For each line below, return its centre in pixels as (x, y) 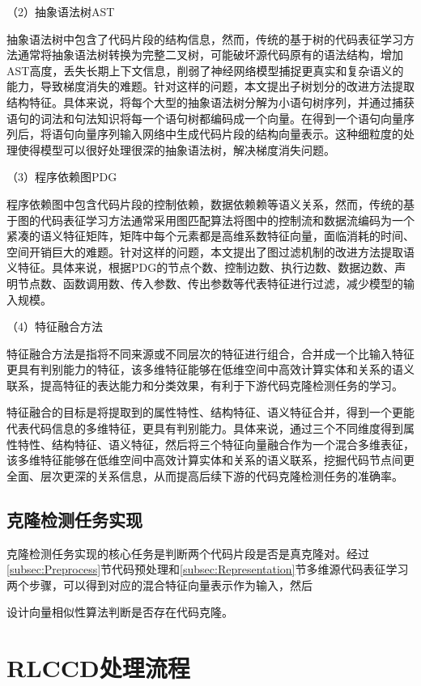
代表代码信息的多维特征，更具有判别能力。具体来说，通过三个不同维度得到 (205, 428)
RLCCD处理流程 (98, 668)
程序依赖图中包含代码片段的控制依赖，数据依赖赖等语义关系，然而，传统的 (205, 203)
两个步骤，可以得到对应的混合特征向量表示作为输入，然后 (159, 584)
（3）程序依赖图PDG (62, 177)
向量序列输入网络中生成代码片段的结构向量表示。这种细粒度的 (238, 134)
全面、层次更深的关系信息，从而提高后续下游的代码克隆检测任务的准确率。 (205, 475)
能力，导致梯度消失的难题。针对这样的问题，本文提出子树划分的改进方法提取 (210, 86)
